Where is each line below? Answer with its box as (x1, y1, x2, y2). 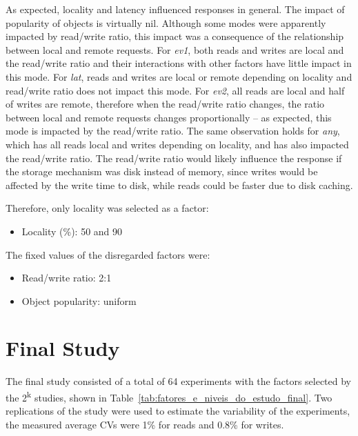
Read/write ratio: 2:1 (21, 270, 112, 285)
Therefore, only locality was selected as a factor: (6, 201, 209, 215)
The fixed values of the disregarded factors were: (6, 247, 210, 261)
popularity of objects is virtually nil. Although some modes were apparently (6, 15, 326, 30)
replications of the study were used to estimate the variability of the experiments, (6, 404, 350, 418)
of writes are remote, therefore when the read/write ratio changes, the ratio (6, 97, 325, 111)
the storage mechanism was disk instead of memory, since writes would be (6, 164, 318, 179)
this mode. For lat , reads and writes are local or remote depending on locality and (6, 69, 352, 83)
